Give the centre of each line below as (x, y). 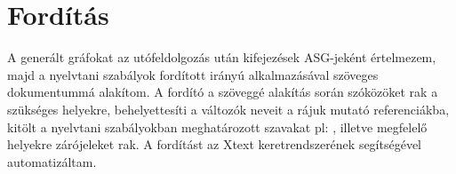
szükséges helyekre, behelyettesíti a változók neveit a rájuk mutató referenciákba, (228, 109)
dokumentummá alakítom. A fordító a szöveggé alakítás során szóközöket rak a (223, 92)
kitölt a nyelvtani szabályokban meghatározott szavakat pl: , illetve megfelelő (217, 127)
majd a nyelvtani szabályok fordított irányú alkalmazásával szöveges (193, 74)
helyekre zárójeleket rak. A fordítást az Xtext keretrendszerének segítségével (215, 144)
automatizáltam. (52, 161)
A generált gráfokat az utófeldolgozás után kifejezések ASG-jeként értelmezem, (222, 57)
